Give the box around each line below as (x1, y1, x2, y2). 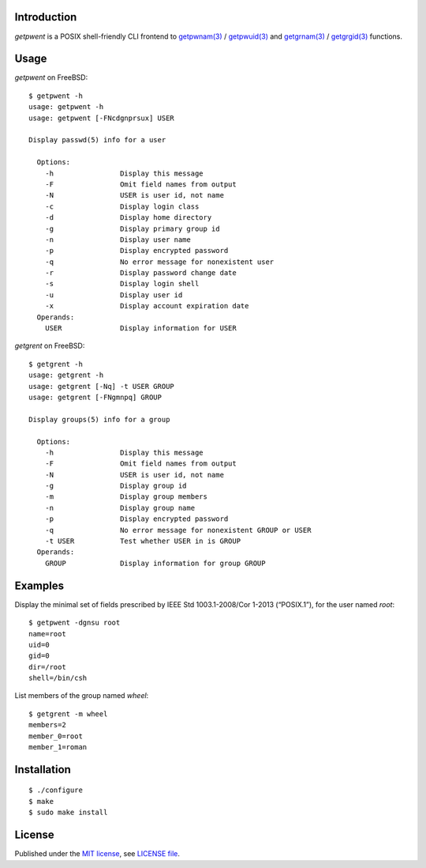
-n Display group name (44, 503, 196, 512)
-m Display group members (44, 492, 208, 501)
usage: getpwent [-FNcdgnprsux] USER (28, 113, 175, 123)
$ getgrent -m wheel (28, 709, 108, 719)
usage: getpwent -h (28, 103, 104, 111)
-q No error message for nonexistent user (44, 257, 275, 266)
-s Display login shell (44, 279, 200, 289)
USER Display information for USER (44, 324, 237, 333)
